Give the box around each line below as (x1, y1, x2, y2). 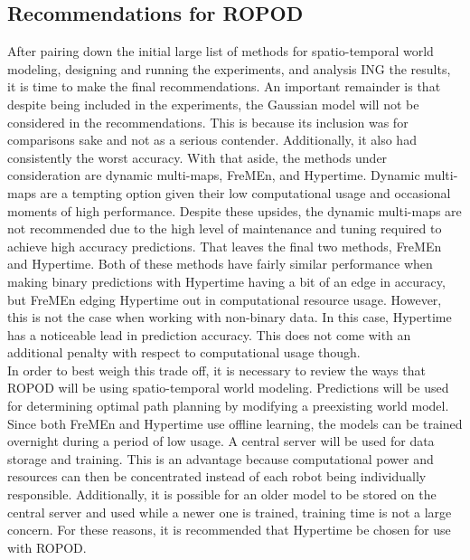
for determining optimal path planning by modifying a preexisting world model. (7, 396, 449, 415)
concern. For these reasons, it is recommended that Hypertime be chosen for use (7, 520, 451, 539)
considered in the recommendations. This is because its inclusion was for (7, 112, 409, 131)
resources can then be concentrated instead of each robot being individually (7, 467, 427, 486)
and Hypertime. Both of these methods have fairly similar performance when (7, 254, 433, 273)
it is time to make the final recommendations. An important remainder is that (7, 77, 441, 96)
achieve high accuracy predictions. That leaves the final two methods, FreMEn (7, 236, 442, 255)
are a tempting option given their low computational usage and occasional (40, 183, 451, 202)
